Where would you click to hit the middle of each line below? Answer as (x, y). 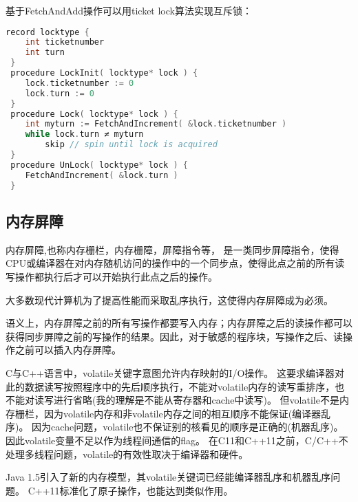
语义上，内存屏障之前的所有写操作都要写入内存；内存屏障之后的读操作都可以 (179, 323)
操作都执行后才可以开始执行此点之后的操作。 (116, 276)
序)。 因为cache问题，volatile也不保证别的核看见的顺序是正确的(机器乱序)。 (175, 427)
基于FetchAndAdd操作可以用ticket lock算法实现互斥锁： (129, 10)
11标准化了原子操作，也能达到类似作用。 (141, 490)
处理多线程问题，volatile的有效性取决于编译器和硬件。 (127, 454)
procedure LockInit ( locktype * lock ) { (104, 73)
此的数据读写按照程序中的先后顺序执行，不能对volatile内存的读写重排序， (170, 386)
